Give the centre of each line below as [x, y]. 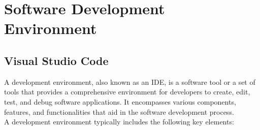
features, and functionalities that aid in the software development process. [119, 111]
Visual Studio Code [56, 60]
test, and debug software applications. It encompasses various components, [120, 101]
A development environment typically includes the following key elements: [119, 122]
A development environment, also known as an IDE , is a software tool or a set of [130, 82]
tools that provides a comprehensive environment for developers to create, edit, [127, 92]
